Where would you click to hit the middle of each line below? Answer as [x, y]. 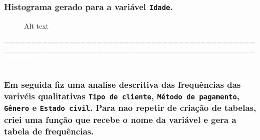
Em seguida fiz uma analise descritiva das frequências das [122, 85]
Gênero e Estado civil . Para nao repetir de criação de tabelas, [130, 108]
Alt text [36, 25]
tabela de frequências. [49, 131]
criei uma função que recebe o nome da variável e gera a [120, 119]
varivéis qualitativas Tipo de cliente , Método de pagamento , [122, 96]
